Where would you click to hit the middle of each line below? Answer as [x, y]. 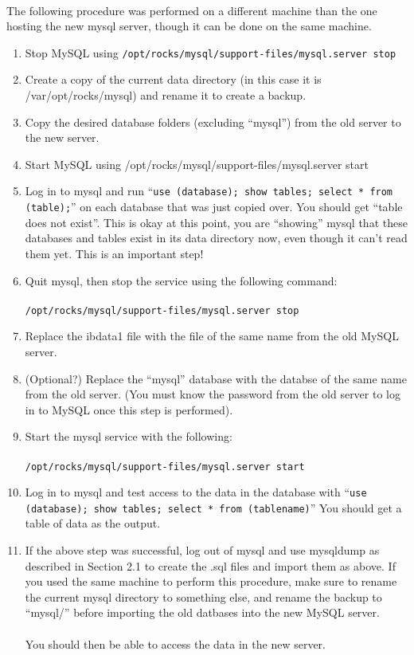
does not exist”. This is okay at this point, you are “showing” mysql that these [216, 222]
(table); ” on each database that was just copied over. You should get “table [214, 207]
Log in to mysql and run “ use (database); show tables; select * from [209, 191]
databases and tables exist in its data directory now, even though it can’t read [216, 238]
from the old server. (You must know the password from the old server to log [213, 394]
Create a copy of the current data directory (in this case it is [173, 79]
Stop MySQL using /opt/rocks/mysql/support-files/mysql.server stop [211, 52]
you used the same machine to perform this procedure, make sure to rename [211, 581]
